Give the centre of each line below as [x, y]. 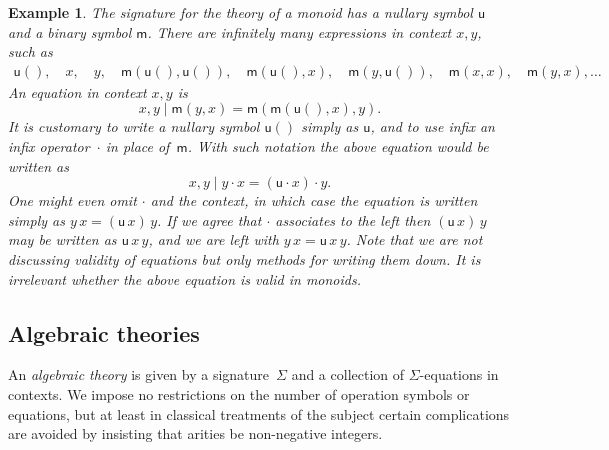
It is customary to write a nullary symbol [134, 126]
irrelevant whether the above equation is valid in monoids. [184, 278]
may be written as [62, 239]
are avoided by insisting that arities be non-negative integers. [195, 433]
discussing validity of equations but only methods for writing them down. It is [244, 258]
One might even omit [72, 200]
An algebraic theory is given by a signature [139, 374]
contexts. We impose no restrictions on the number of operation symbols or [239, 393]
